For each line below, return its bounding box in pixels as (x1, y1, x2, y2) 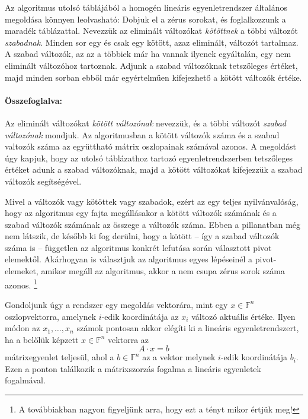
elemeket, (5, 265, 38, 277)
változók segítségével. (5, 174, 82, 187)
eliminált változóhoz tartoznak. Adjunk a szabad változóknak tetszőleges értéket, (5, 59, 298, 71)
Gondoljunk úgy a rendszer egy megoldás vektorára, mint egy (5, 298, 228, 310)
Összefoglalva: (5, 94, 63, 106)
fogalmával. (5, 374, 46, 386)
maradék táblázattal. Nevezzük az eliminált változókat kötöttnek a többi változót (5, 24, 298, 37)
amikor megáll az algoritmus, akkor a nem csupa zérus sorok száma (41, 265, 285, 277)
